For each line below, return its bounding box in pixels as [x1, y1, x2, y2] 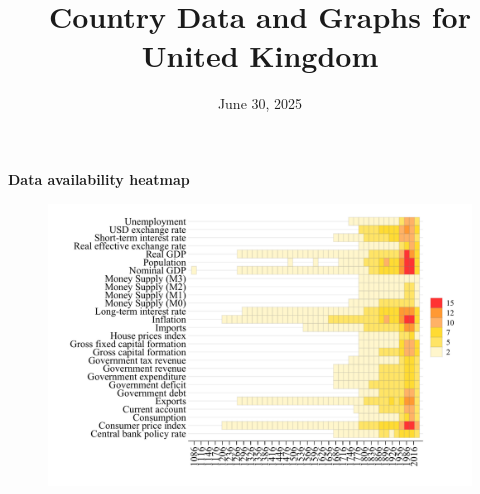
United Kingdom [141, 35, 379, 76]
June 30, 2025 [217, 93, 303, 114]
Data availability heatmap [8, 168, 190, 189]
